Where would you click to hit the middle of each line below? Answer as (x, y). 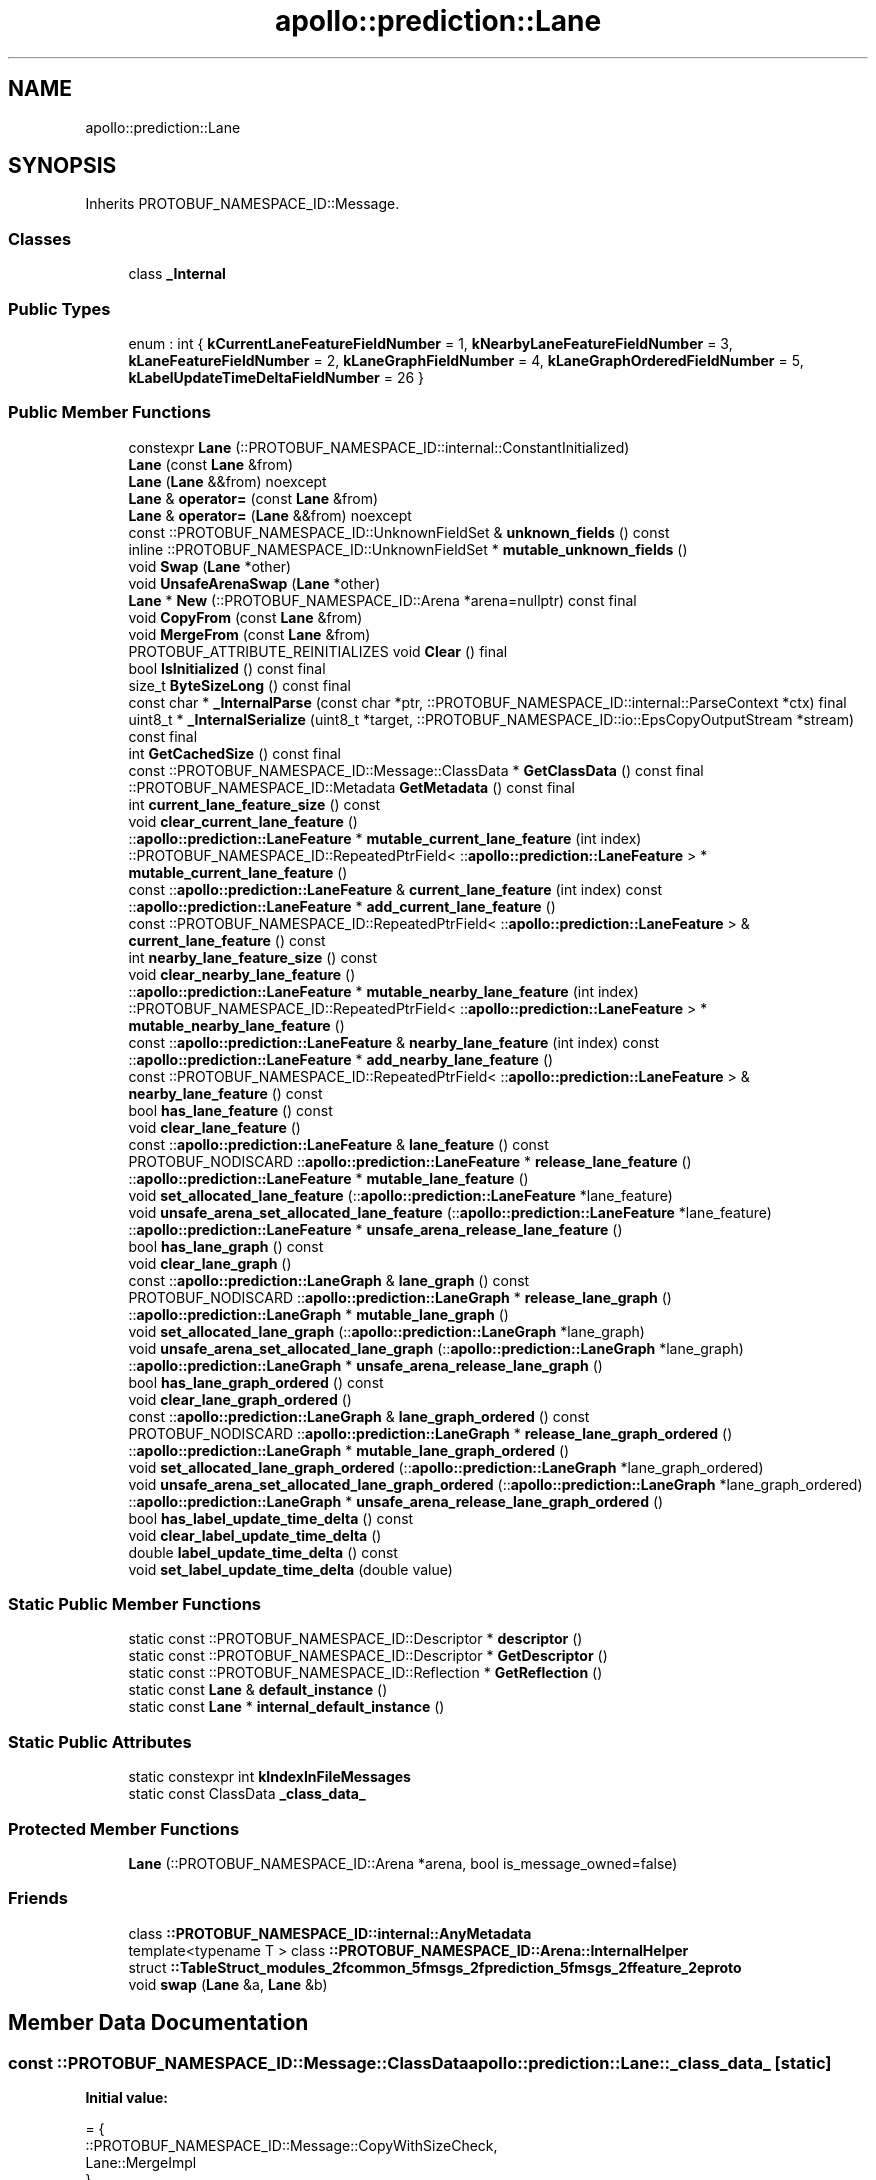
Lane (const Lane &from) (211, 464)
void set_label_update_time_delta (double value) (290, 1569)
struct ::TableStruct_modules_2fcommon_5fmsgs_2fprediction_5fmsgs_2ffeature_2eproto (435, 1967)
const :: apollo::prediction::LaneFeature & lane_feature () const (338, 1144)
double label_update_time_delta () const (263, 1552)
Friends (38, 1898)
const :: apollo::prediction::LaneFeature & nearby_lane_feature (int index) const (394, 1042)
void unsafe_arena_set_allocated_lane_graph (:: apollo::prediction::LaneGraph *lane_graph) (436, 1348)
